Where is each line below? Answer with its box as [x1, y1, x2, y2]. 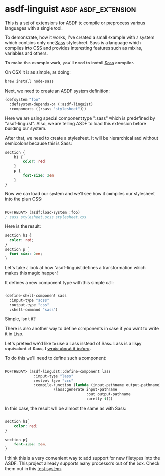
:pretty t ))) [86, 396, 113, 402]
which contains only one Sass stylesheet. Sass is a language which [5, 39, 141, 45]
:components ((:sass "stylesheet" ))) [9, 106, 87, 111]
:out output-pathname [86, 392, 131, 397]
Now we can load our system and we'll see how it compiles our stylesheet [5, 191, 155, 197]
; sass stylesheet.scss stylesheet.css [5, 215, 87, 220]
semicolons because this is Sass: [5, 140, 72, 146]
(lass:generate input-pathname [53, 387, 118, 392]
